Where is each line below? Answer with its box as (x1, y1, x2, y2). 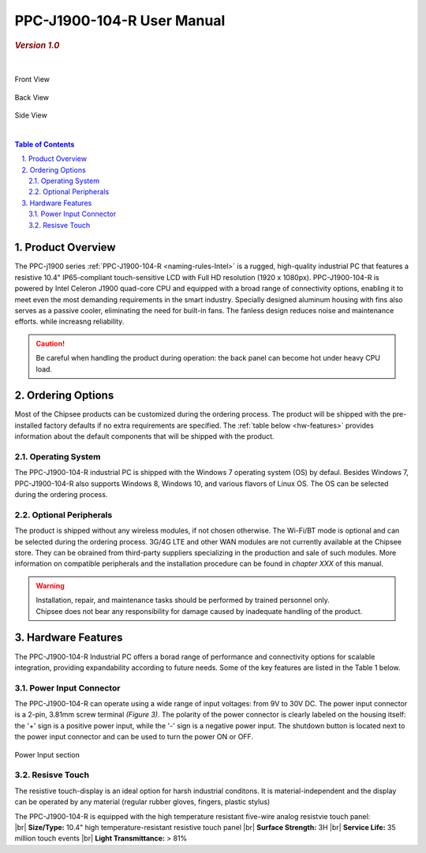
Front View (14, 75, 50, 84)
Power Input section (14, 750, 80, 759)
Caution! (35, 339, 65, 348)
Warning (35, 581, 65, 590)
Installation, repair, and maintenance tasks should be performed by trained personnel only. (35, 596, 331, 605)
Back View (14, 92, 50, 102)
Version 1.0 (14, 39, 60, 51)
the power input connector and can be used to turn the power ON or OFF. (14, 732, 254, 742)
